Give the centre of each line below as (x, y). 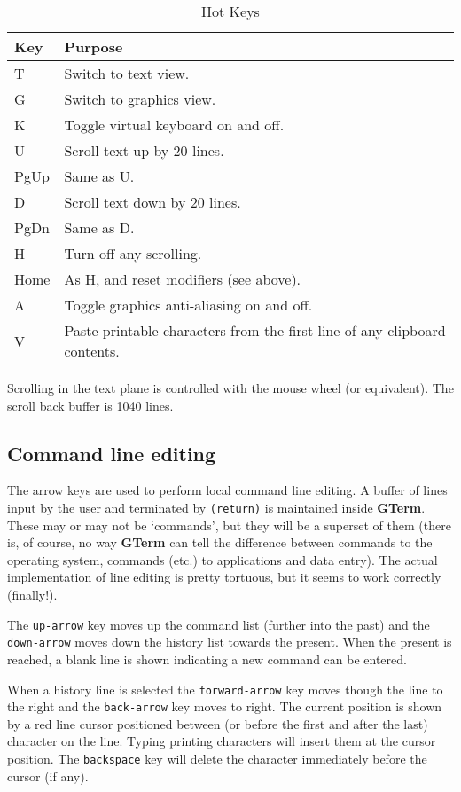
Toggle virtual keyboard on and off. (174, 125)
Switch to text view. (127, 73)
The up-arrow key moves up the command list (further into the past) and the (219, 624)
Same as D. (99, 227)
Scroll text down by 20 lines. (152, 202)
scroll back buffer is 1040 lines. (90, 405)
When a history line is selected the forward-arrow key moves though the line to (225, 689)
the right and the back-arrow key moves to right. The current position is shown (225, 706)
